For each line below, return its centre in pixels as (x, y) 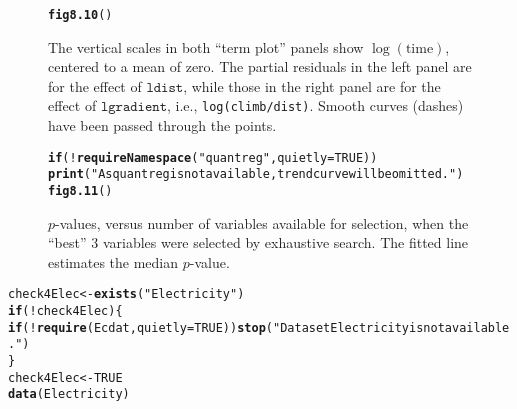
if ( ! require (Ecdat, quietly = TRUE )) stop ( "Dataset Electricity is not (226, 327)
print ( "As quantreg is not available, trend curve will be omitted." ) (256, 174)
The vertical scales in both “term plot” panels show (206, 46)
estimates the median (113, 261)
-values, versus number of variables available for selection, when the (262, 222)
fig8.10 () (80, 15)
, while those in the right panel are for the (312, 85)
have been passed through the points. (162, 125)
